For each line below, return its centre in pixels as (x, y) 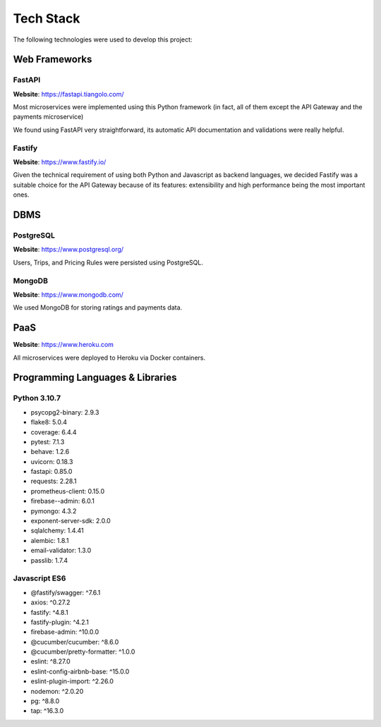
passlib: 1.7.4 (49, 560)
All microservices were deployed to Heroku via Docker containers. (109, 358)
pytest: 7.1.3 (48, 441)
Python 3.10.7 (37, 398)
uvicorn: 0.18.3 (52, 461)
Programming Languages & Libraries (95, 378)
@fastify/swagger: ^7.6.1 (66, 592)
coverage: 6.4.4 (54, 432)
